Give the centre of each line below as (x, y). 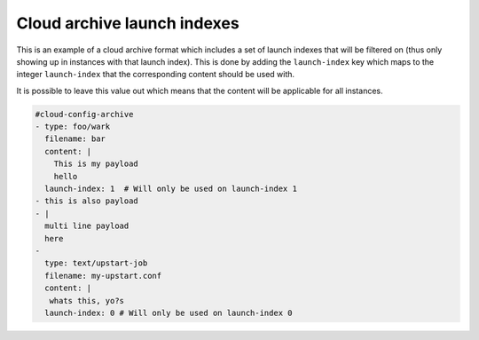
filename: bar (75, 139)
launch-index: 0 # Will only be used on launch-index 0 (169, 312)
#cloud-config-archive (84, 114)
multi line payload (87, 226)
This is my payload (96, 164)
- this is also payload (87, 201)
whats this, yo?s (86, 300)
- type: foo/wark (73, 127)
